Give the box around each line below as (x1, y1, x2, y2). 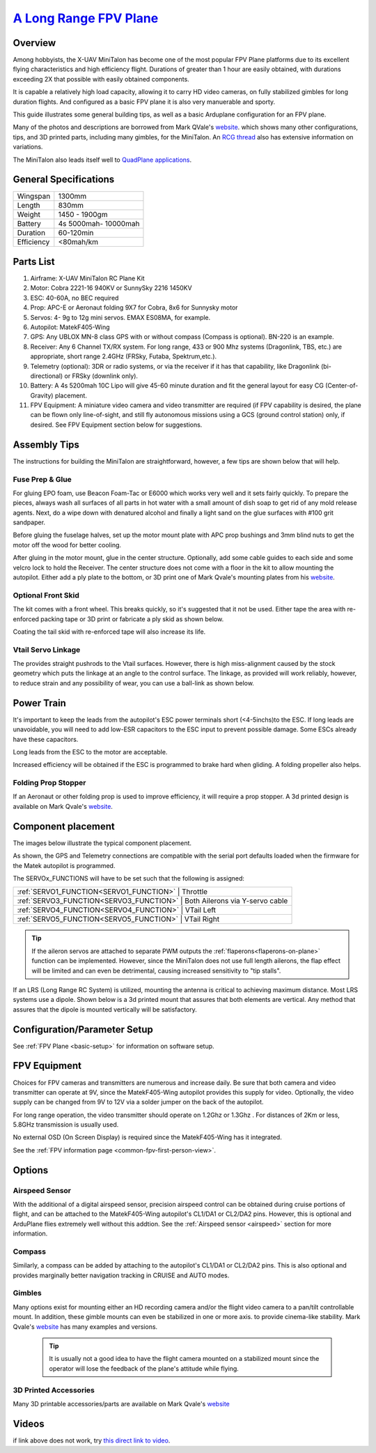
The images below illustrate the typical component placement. (13, 839, 191, 847)
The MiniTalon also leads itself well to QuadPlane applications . (13, 155, 192, 164)
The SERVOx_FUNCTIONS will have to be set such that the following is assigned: (13, 874, 245, 882)
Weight (17, 210, 41, 220)
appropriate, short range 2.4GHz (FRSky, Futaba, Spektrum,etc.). (30, 352, 217, 360)
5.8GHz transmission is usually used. (13, 1120, 119, 1129)
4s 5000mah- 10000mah (58, 219, 140, 229)
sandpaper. (13, 518, 45, 526)
